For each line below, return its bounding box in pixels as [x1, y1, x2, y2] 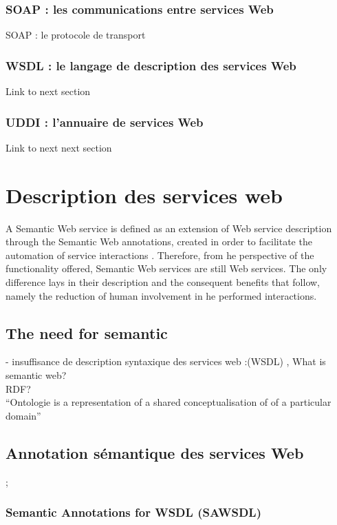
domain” [6, 408, 41, 422]
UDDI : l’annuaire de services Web [6, 113, 204, 130]
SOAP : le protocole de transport [6, 28, 146, 42]
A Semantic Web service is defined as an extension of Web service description [6, 220, 332, 235]
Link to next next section [6, 140, 112, 154]
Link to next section [6, 84, 91, 99]
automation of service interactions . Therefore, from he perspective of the [6, 247, 314, 262]
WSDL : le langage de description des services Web [6, 56, 296, 74]
